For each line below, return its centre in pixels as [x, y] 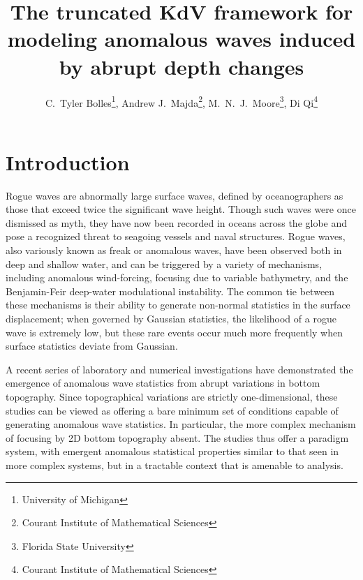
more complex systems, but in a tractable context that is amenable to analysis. [175, 464]
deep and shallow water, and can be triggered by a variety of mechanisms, [164, 263]
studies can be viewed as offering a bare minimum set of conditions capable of [172, 410]
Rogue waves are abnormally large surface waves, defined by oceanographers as [175, 195]
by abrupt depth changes [181, 66]
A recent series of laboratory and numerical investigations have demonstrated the [179, 369]
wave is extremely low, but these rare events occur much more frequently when [174, 332]
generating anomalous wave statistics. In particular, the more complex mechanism [181, 424]
